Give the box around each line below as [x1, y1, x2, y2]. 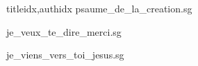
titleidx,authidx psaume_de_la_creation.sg [6, 1, 192, 15]
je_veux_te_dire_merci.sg [6, 24, 122, 38]
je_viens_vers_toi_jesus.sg [6, 47, 124, 62]
